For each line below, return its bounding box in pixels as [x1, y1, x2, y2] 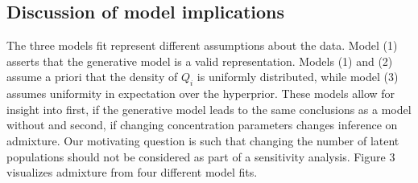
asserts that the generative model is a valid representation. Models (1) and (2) [6, 52, 393, 69]
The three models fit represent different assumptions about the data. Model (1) [6, 37, 398, 54]
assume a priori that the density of [6, 68, 178, 85]
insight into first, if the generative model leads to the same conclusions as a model [6, 100, 412, 117]
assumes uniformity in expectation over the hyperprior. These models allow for [6, 85, 395, 102]
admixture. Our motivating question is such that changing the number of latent [6, 132, 399, 148]
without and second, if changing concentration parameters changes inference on [6, 116, 398, 133]
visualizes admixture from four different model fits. [6, 164, 258, 181]
